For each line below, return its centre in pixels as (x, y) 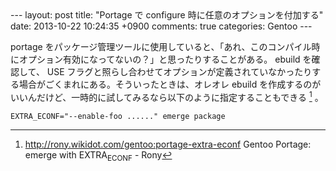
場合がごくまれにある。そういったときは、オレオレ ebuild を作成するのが (170, 84)
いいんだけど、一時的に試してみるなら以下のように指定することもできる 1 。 (167, 96)
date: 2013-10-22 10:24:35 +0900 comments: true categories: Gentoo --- (161, 26)
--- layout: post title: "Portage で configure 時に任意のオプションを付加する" (167, 15)
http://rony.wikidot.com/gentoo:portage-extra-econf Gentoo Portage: (168, 144)
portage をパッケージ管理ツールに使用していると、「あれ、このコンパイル (161, 46)
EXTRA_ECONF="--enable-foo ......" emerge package (118, 116)
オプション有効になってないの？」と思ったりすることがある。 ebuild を (165, 59)
